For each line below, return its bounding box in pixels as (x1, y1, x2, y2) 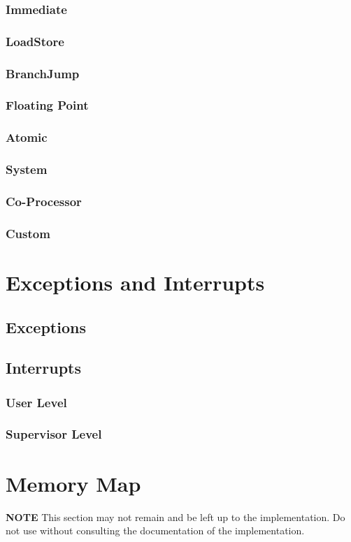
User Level (6, 393, 67, 411)
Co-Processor (6, 192, 82, 210)
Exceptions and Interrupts (6, 268, 265, 296)
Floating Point (6, 96, 89, 114)
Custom (6, 224, 50, 242)
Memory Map (6, 469, 141, 497)
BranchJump (6, 64, 80, 82)
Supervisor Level (6, 425, 102, 443)
